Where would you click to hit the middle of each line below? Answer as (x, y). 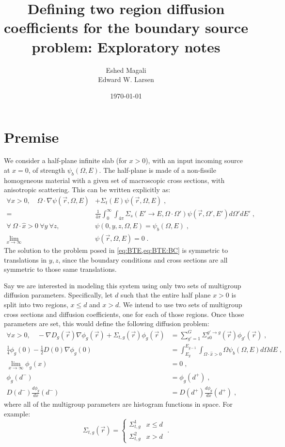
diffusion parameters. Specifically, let (58, 295)
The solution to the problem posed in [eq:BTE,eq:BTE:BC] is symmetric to (116, 250)
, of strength (47, 170)
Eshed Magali (126, 70)
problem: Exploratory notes (126, 46)
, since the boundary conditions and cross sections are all (143, 259)
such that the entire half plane (166, 295)
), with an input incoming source (194, 160)
